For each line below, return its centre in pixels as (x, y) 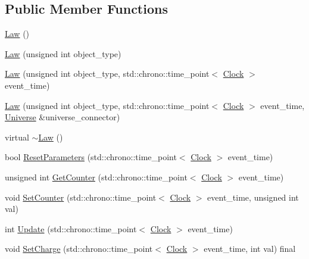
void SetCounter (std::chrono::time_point (81, 197)
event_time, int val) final (250, 249)
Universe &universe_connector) (63, 117)
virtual (17, 137)
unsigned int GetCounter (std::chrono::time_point (96, 177)
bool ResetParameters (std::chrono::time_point (91, 157)
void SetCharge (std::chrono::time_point (79, 249)
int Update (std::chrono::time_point (71, 228)
